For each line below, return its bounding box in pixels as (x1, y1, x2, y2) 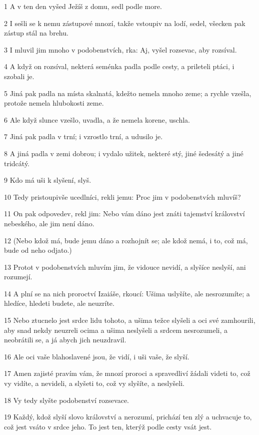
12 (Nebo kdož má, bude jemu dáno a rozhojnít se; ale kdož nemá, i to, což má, (4, 235, 248, 245)
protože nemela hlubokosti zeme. (4, 98, 104, 108)
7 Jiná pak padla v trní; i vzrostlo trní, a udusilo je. (4, 131, 163, 142)
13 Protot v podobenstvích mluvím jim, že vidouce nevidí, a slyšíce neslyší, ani (4, 261, 246, 272)
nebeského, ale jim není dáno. (4, 218, 94, 228)
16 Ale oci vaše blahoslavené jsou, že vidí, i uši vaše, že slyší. (4, 351, 189, 361)
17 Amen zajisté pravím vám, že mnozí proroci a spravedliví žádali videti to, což (4, 368, 250, 378)
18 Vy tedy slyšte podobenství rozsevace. (4, 394, 129, 405)
